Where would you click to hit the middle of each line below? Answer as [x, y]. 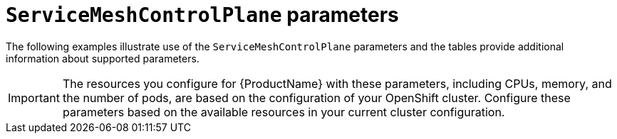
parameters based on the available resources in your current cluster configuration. [284, 112]
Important [34, 98]
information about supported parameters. [103, 58]
